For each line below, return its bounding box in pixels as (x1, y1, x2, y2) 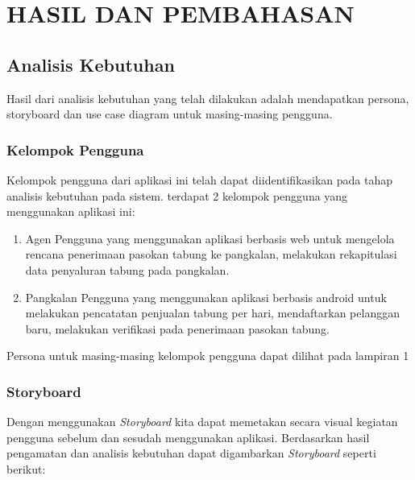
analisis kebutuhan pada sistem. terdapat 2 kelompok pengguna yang (6, 187, 348, 204)
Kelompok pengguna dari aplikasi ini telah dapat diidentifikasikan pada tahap (6, 171, 393, 188)
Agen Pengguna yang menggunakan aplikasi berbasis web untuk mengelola (25, 230, 395, 246)
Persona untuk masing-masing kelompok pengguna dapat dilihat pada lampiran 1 (6, 347, 409, 364)
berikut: (6, 460, 46, 477)
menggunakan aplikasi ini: (6, 203, 135, 220)
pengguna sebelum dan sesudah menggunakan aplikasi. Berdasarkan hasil (6, 428, 370, 445)
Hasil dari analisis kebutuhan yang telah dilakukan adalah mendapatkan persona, (6, 89, 409, 106)
